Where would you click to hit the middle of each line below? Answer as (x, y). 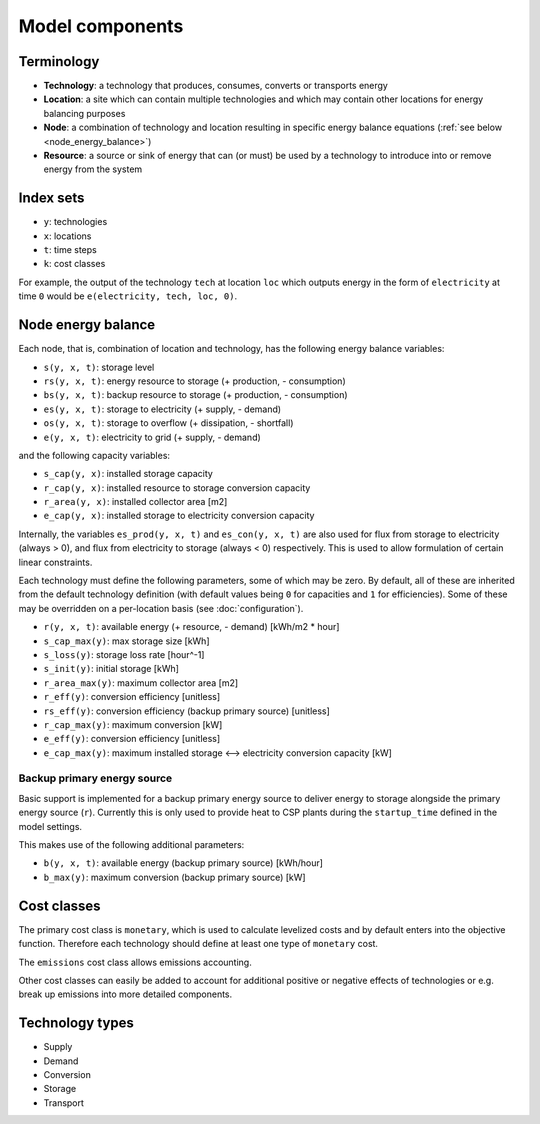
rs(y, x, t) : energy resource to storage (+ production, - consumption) (194, 381)
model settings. (50, 826)
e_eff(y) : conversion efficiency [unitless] (132, 739)
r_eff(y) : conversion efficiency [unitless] (132, 697)
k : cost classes (74, 264)
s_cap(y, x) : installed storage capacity (128, 474)
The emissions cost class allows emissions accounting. (135, 962)
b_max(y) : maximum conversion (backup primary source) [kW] (174, 877)
